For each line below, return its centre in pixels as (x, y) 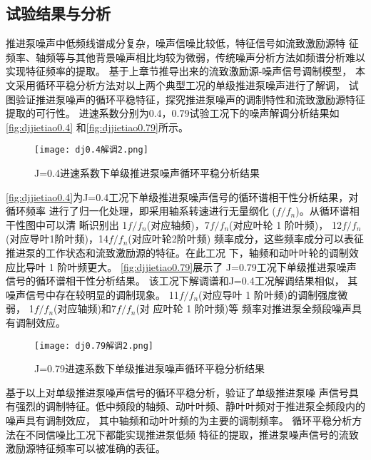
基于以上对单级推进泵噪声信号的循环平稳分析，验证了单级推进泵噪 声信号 (177, 392)
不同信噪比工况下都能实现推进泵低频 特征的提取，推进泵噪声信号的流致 (192, 434)
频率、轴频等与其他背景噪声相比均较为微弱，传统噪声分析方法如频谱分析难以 (185, 57)
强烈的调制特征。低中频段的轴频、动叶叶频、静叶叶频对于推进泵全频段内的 (190, 406)
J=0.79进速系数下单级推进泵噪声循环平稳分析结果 (149, 368)
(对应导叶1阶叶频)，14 (57, 239)
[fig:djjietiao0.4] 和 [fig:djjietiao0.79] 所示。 (97, 127)
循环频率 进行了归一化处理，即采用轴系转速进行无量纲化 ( (141, 211)
